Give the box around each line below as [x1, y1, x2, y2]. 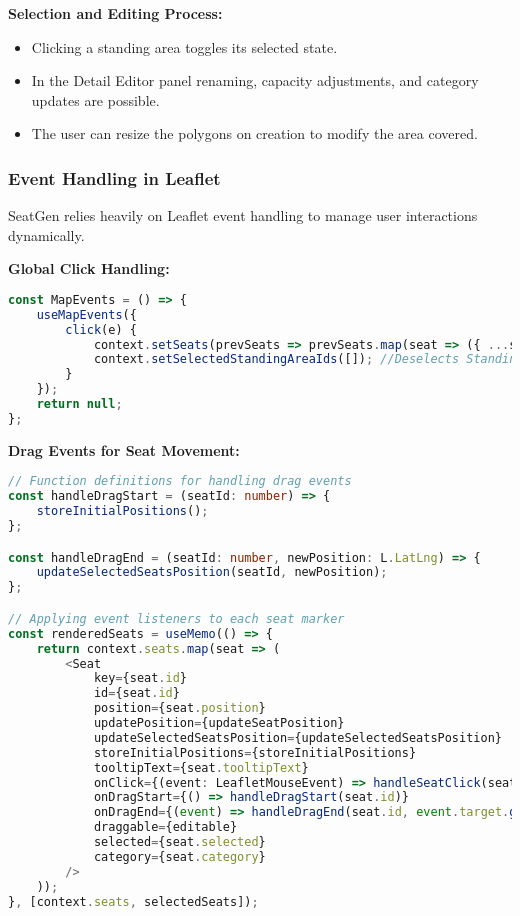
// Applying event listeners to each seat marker [8, 611, 345, 626]
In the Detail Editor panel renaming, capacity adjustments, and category [31, 70, 479, 91]
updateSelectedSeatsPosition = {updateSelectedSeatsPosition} [93, 730, 502, 745]
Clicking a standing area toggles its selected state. [31, 36, 338, 57]
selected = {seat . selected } [93, 835, 266, 849]
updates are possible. [31, 89, 160, 110]
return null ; [36, 397, 123, 412]
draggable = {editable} [93, 820, 238, 835]
